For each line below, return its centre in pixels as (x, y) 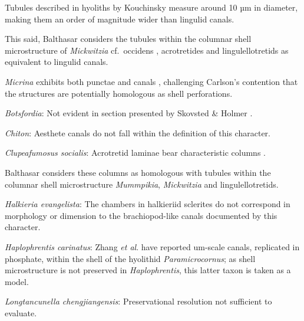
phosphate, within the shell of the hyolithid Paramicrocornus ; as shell (130, 258)
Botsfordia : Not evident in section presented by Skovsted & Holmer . (129, 113)
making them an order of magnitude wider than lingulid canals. (120, 19)
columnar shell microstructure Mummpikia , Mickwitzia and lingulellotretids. (142, 184)
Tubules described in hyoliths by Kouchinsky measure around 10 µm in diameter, (151, 7)
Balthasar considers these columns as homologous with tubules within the (138, 172)
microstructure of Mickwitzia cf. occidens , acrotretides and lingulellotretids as (147, 50)
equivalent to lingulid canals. (57, 62)
